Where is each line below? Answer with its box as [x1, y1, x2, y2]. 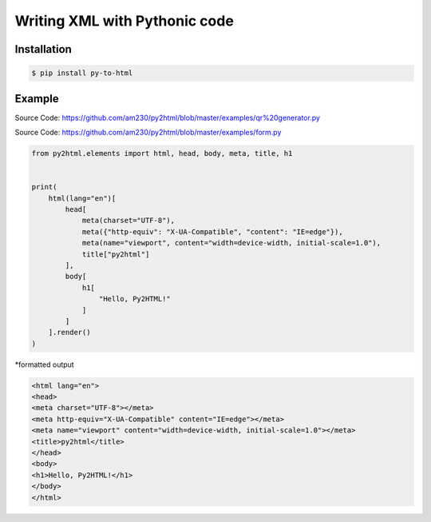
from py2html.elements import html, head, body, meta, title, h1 [31, 149, 293, 158]
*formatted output [14, 360, 75, 369]
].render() [48, 328, 91, 337]
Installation [14, 42, 72, 56]
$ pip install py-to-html [31, 69, 133, 78]
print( [31, 182, 57, 192]
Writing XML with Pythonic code [14, 12, 235, 30]
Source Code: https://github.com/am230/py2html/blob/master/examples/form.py [14, 128, 282, 137]
